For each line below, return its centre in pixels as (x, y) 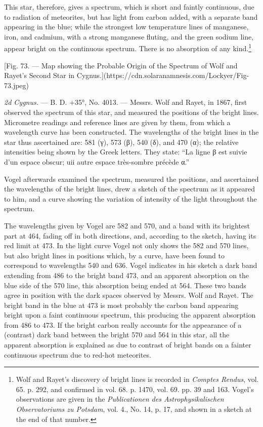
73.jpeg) (17, 85)
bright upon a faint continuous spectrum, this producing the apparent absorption (130, 315)
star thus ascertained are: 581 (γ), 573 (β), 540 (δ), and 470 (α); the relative (121, 142)
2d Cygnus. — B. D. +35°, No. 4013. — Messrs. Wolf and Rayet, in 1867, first (126, 102)
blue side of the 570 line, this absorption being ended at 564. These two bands (125, 285)
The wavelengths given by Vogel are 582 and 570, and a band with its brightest (127, 225)
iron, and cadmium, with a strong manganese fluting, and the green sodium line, (129, 36)
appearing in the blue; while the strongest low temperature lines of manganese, (126, 27)
